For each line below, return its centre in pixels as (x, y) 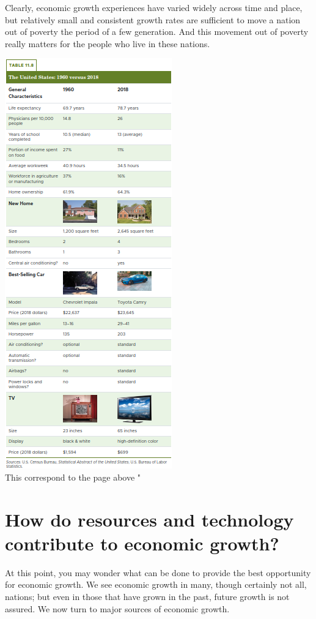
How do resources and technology (149, 519)
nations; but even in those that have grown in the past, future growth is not (147, 597)
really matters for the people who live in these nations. (108, 43)
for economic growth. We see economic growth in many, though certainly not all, (156, 584)
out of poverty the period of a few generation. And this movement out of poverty (157, 32)
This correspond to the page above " (73, 477)
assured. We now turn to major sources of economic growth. (117, 608)
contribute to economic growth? (142, 543)
